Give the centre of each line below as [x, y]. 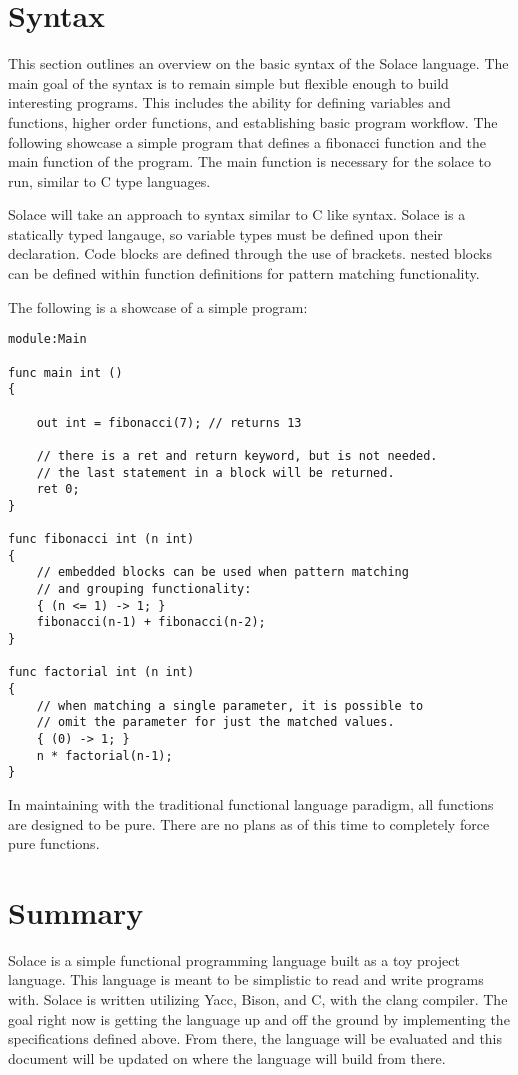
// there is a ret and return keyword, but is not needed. [237, 455]
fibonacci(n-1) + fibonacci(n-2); [151, 622]
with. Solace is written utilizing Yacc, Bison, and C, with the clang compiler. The [258, 999]
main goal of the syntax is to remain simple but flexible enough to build [228, 82]
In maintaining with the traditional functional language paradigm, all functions [251, 803]
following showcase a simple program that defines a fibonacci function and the [247, 141]
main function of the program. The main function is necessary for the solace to [250, 161]
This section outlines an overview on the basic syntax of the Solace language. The [258, 63]
